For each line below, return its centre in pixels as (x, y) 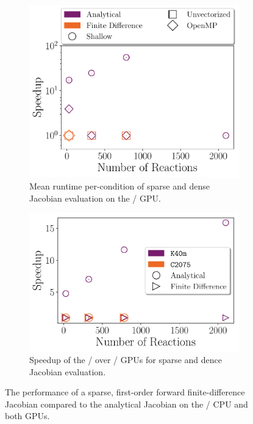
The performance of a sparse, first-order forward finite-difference (125, 392)
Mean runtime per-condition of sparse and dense (119, 185)
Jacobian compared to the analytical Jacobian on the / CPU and (127, 404)
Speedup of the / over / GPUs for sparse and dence (126, 360)
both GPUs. (27, 416)
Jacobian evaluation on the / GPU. (95, 198)
